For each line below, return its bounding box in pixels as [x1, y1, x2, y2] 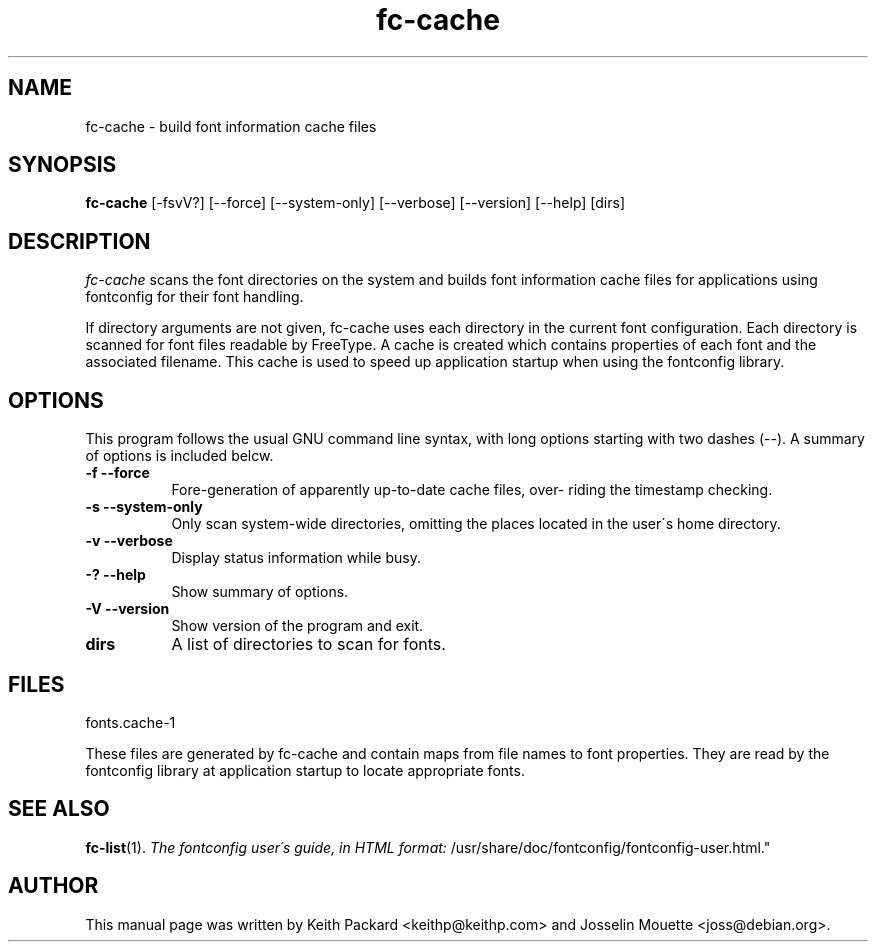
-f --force [85, 464, 150, 482]
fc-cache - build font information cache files [85, 117, 377, 135]
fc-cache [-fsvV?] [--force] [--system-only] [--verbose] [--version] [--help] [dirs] [85, 194, 626, 212]
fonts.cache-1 [85, 713, 176, 731]
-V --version [85, 600, 170, 618]
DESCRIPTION [8, 228, 151, 254]
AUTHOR [8, 873, 99, 899]
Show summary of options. [171, 583, 349, 601]
